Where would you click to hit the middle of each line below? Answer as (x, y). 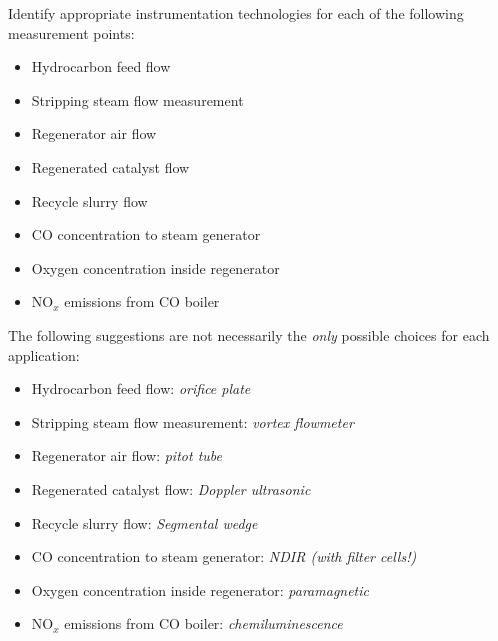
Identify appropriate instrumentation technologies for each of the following (236, 13)
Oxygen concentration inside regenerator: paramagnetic (200, 589)
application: (44, 354)
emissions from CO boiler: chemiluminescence (203, 623)
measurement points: (71, 32)
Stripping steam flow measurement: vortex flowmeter (192, 421)
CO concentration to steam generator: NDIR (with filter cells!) (224, 556)
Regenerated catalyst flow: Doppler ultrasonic (171, 488)
